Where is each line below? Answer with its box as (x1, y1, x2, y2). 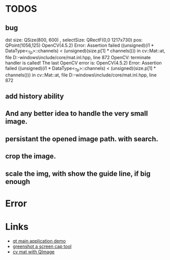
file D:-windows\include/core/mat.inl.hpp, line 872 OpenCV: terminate (5, 54, 151, 60)
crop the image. (5, 152, 56, 161)
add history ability (5, 92, 64, 100)
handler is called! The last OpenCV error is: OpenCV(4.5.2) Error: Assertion (5, 60, 162, 66)
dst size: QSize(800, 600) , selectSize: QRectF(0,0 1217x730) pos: (5, 37, 143, 43)
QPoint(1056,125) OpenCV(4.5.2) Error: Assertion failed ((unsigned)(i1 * (5, 42, 154, 48)
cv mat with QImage (12, 248, 55, 255)
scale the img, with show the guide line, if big (5, 169, 151, 178)
